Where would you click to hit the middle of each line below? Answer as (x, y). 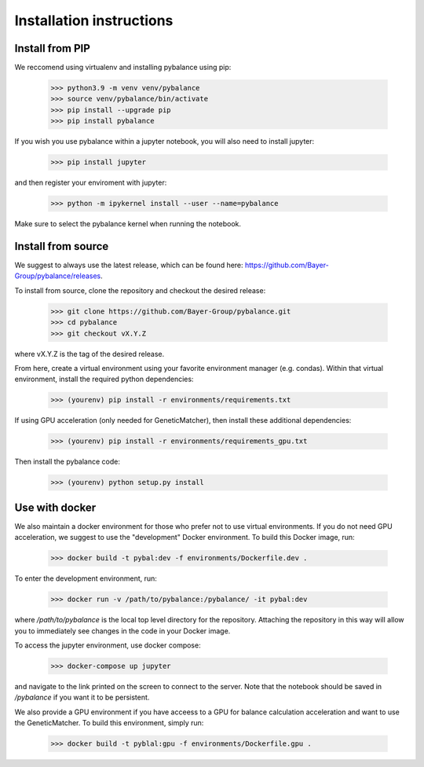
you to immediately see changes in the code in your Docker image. (122, 631)
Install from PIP (52, 48)
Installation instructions (94, 20)
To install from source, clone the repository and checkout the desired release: (140, 290)
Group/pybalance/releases (58, 276)
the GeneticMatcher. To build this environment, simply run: (109, 723)
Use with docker (55, 507)
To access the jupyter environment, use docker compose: (108, 645)
